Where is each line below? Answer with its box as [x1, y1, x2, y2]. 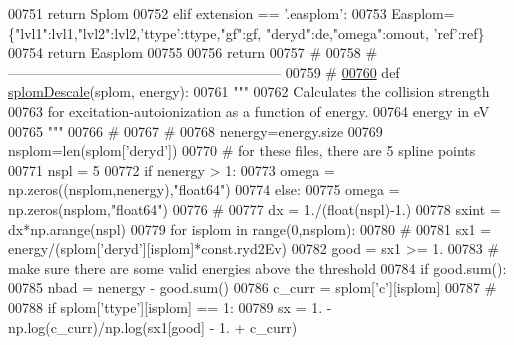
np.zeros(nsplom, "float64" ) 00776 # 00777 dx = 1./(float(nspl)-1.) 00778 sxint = [8, 198, 501, 219]
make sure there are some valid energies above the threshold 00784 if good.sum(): [8, 257, 507, 278]
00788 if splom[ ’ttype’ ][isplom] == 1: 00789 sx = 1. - [8, 296, 332, 317]
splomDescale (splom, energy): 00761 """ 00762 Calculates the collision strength [8, 81, 490, 102]
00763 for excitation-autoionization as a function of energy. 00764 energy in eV [8, 100, 490, 121]
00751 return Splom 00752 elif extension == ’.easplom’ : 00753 [8, 3, 387, 23]
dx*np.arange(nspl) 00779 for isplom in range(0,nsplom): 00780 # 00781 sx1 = [8, 218, 492, 239]
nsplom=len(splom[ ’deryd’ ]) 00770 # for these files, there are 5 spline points [8, 140, 476, 161]
